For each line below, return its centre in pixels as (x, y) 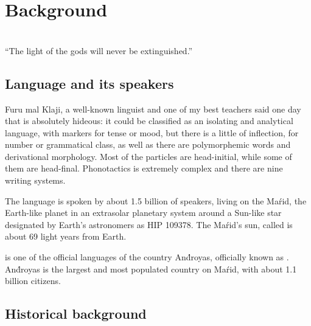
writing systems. (35, 180)
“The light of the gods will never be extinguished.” (99, 50)
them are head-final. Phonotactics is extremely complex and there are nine (144, 168)
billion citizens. (33, 281)
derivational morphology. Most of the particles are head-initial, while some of (149, 156)
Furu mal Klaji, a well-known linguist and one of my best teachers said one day (153, 109)
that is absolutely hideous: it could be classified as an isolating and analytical (149, 121)
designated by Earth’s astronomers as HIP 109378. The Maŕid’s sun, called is (149, 224)
